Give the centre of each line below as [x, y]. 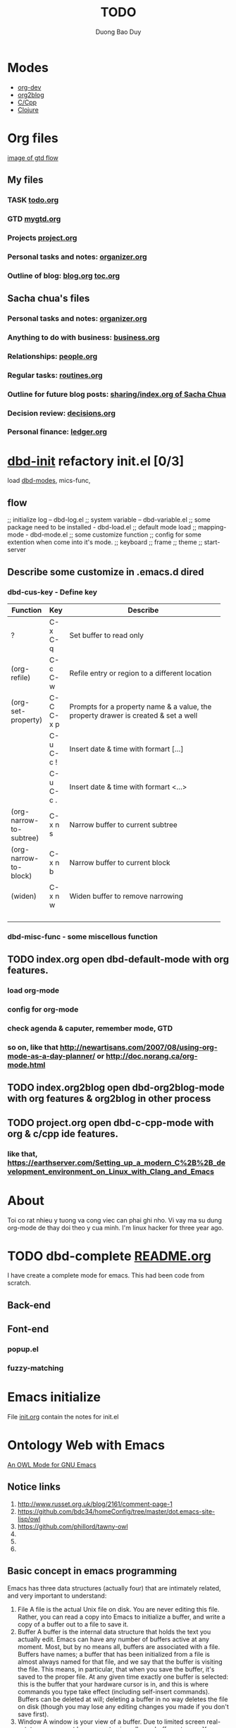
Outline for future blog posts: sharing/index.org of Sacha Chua [117, 394]
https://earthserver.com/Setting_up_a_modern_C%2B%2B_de [117, 1163]
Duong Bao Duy [118, 32]
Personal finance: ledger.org [57, 432]
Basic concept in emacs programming [92, 1571]
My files [25, 180]
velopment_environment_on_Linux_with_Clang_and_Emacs [111, 1171]
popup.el [23, 1349]
